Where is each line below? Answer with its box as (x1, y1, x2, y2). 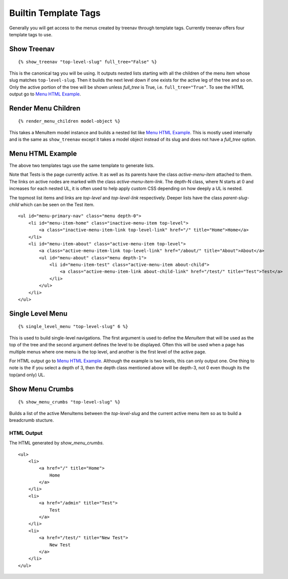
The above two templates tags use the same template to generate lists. (9, 163, 155, 168)
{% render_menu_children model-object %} (18, 118, 120, 124)
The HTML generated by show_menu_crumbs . (9, 440, 104, 446)
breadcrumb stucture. (9, 417, 54, 423)
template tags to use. (9, 31, 53, 37)
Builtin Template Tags (9, 7, 101, 18)
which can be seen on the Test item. (20, 201, 95, 207)
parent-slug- (223, 194, 250, 201)
